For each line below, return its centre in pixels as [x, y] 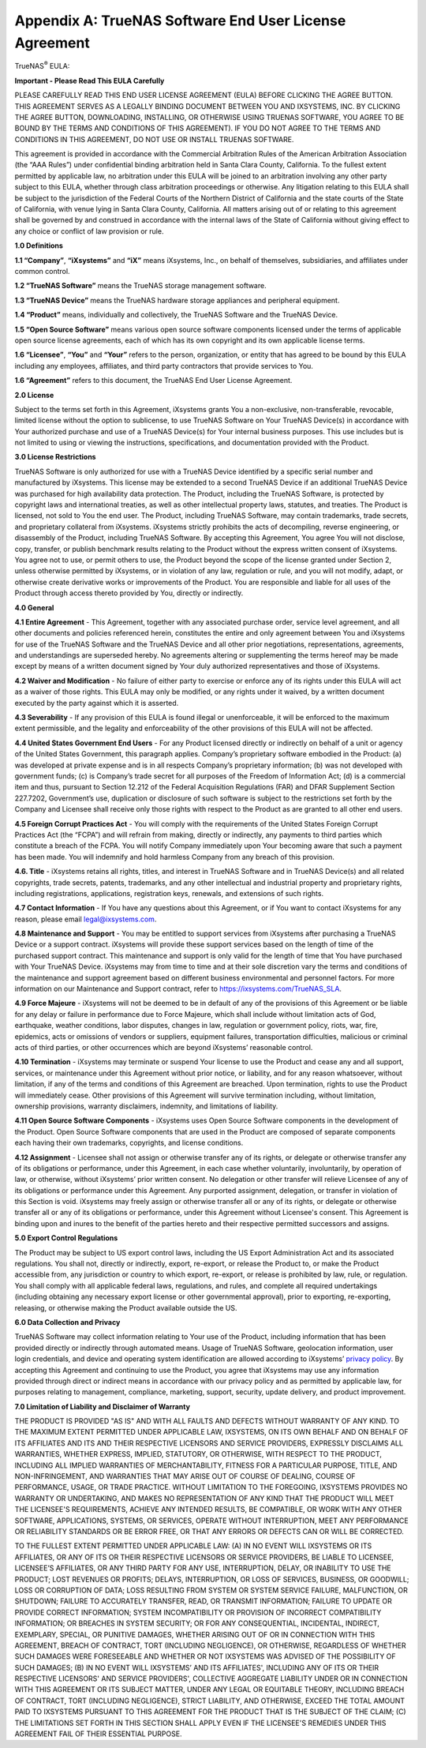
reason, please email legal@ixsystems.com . [86, 919]
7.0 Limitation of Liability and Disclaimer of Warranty [103, 1406]
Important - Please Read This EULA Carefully [90, 81]
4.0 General [34, 607]
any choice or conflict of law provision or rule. [89, 231]
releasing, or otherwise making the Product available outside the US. [126, 1307]
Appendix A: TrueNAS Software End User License [180, 21]
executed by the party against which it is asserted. [97, 703]
